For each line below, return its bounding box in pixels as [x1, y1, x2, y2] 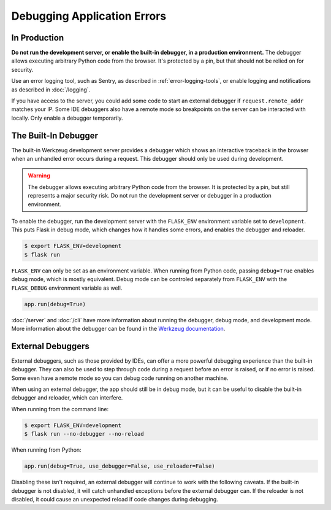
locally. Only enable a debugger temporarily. [11, 114, 123, 122]
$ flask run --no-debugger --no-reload [24, 430, 144, 438]
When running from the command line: [11, 405, 109, 412]
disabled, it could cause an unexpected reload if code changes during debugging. [11, 495, 219, 503]
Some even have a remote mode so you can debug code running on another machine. [11, 374, 229, 382]
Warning [28, 172, 50, 179]
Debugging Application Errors [11, 9, 167, 23]
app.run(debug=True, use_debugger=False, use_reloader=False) [24, 463, 215, 469]
